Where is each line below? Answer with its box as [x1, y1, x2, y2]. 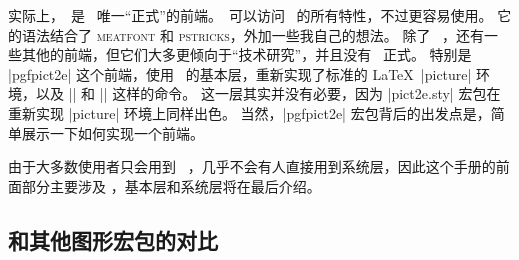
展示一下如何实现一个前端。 [21, 122, 204, 143]
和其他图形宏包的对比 [8, 224, 218, 255]
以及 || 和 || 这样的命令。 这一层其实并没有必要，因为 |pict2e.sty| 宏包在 [35, 83, 501, 104]
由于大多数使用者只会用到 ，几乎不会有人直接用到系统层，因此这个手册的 [8, 156, 496, 177]
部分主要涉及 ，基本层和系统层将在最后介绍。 [21, 175, 321, 196]
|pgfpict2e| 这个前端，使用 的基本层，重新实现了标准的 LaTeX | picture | [8, 63, 472, 84]
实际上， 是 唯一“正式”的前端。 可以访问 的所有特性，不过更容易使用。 [8, 5, 493, 25]
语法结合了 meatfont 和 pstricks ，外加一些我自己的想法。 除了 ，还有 [21, 24, 485, 45]
